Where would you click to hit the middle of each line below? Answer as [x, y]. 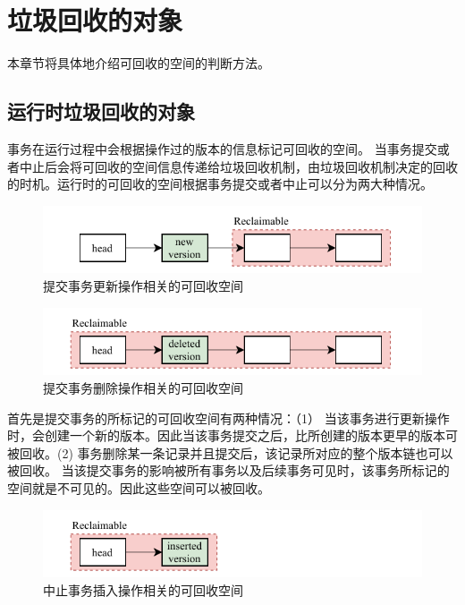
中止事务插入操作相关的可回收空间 [143, 589]
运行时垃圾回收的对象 [101, 111]
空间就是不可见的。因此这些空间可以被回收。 [139, 488]
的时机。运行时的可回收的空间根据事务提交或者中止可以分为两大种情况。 [220, 184]
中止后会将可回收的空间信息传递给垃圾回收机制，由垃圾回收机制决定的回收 [238, 166]
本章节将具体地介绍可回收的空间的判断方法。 [139, 63]
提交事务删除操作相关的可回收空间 [143, 388]
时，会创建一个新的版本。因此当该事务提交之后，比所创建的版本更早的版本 [226, 435]
